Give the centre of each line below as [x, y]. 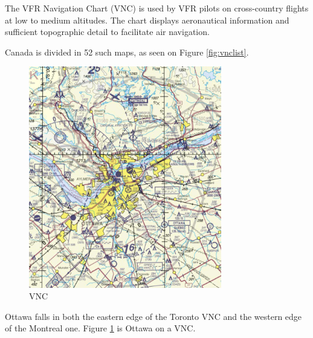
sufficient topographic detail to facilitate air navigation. [107, 32]
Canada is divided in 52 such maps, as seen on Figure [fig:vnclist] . [127, 52]
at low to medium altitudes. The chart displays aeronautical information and [147, 20]
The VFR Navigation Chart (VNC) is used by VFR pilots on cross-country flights [157, 8]
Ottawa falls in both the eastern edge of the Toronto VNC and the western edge [153, 316]
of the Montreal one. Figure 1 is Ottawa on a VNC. [100, 328]
